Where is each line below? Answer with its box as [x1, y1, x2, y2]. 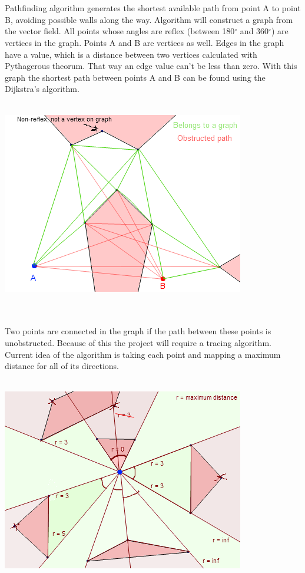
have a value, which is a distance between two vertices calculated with [5, 48, 257, 60]
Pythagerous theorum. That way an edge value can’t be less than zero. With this [5, 60, 297, 72]
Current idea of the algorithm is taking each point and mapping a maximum [5, 348, 281, 360]
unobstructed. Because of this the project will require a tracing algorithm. [5, 336, 271, 348]
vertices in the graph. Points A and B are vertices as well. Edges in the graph [5, 36, 284, 48]
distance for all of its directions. [5, 360, 119, 372]
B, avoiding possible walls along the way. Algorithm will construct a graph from [5, 13, 293, 25]
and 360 [240, 25, 269, 37]
